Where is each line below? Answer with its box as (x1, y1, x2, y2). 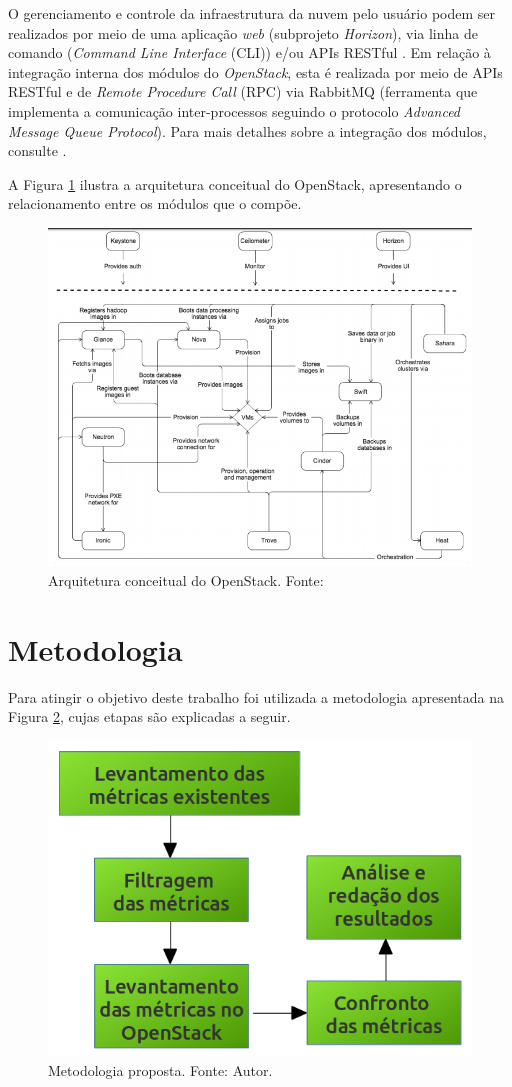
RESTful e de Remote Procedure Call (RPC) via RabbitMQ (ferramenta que (8, 81, 478, 102)
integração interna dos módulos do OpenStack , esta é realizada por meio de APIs (8, 61, 503, 82)
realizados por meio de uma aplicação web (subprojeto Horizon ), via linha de (8, 22, 478, 43)
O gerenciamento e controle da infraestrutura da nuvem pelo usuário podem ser (8, 3, 496, 23)
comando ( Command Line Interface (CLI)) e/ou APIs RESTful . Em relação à (8, 42, 491, 63)
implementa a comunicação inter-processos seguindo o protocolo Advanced (8, 100, 461, 121)
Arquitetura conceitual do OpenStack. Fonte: (48, 569, 324, 590)
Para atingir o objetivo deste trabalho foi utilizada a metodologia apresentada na (8, 686, 504, 707)
